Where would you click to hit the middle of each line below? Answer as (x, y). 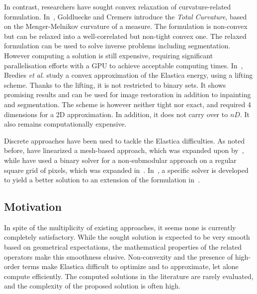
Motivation (33, 207)
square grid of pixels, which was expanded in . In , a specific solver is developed (126, 170)
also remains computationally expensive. (65, 124)
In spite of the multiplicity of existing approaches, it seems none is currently (120, 227)
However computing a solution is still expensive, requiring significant (109, 55)
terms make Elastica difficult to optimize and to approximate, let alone (130, 266)
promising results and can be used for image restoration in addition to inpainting (128, 94)
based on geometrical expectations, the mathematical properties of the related (123, 247)
